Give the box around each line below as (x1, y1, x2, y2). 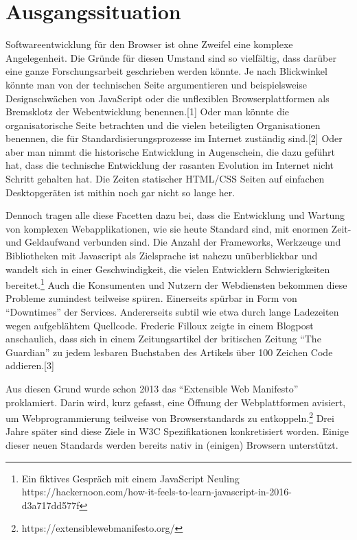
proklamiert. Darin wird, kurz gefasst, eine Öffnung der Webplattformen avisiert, (5, 395, 346, 409)
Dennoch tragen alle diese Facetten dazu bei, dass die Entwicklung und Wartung (5, 208, 345, 222)
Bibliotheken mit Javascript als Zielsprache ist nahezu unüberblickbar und (5, 248, 318, 263)
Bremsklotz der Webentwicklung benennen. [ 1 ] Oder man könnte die (5, 104, 290, 119)
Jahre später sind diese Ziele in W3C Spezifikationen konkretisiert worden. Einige (5, 424, 349, 438)
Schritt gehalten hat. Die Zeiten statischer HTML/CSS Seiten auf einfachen (5, 172, 325, 186)
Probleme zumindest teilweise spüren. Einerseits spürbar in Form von (5, 291, 297, 305)
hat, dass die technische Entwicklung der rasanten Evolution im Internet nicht (5, 158, 334, 172)
